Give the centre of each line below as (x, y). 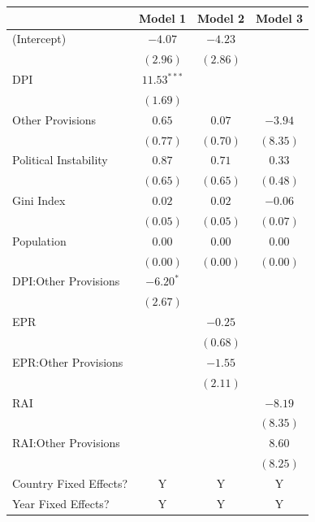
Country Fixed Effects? (70, 483)
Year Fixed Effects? (61, 503)
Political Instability (60, 160)
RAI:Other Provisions (66, 443)
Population (39, 240)
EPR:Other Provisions (68, 361)
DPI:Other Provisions (66, 281)
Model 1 (163, 17)
